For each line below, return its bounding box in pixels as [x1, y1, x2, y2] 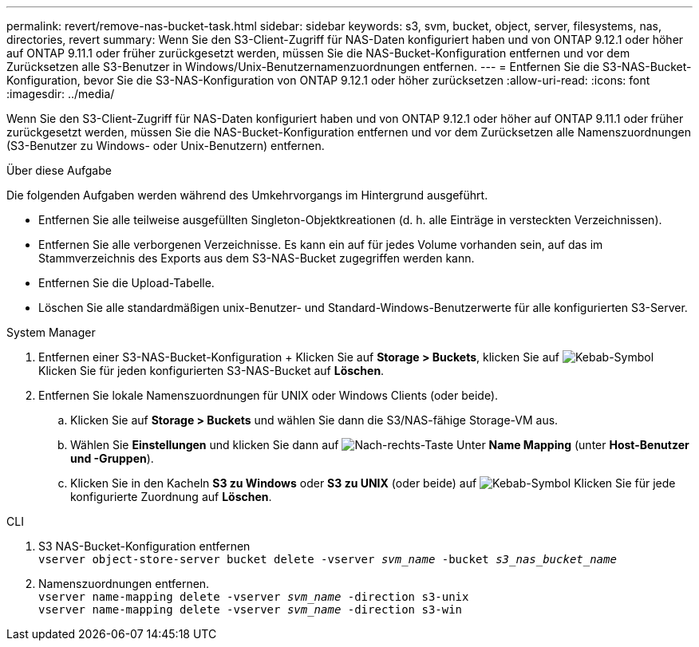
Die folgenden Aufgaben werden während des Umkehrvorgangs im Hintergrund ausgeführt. [6, 188, 488, 202]
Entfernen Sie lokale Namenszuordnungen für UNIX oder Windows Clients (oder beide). [38, 389, 499, 402]
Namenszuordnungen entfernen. [38, 577, 210, 590]
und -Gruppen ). [70, 452, 154, 465]
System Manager [6, 325, 96, 339]
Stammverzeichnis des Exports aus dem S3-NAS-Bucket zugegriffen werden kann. [38, 251, 475, 265]
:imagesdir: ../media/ [6, 87, 115, 101]
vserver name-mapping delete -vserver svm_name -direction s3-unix [38, 590, 469, 603]
